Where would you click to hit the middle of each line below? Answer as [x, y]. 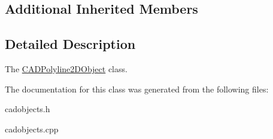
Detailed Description [70, 44]
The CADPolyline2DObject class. [66, 68]
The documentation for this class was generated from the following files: [137, 89]
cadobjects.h [28, 109]
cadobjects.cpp [32, 129]
